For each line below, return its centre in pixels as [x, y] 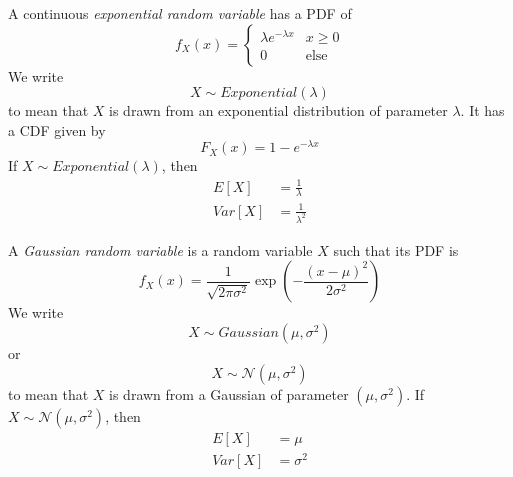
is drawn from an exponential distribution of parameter [278, 110]
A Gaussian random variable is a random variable [160, 249]
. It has [482, 110]
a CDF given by [57, 129]
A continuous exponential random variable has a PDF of [180, 13]
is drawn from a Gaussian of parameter [229, 393]
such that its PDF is [396, 249]
